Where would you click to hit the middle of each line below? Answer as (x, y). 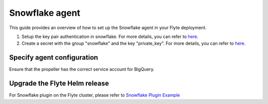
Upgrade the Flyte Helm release (59, 84)
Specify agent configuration (54, 57)
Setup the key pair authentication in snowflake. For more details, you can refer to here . (110, 36)
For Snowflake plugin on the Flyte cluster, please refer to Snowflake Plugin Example (95, 95)
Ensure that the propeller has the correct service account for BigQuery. (82, 69)
